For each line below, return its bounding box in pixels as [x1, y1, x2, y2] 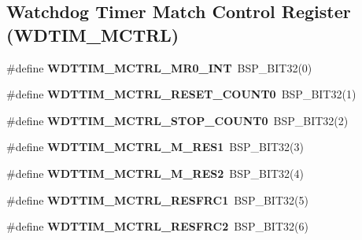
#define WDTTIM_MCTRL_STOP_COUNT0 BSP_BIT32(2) [6, 112, 349, 128]
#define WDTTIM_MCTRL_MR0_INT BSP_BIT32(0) [6, 59, 312, 76]
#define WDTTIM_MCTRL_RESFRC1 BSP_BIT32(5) [6, 191, 308, 208]
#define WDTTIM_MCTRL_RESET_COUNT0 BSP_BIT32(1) [6, 86, 356, 102]
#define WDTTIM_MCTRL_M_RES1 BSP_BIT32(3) [6, 138, 304, 155]
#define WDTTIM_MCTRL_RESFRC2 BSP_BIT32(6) [6, 218, 308, 234]
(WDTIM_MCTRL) [6, 22, 179, 46]
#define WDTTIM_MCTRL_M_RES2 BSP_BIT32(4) [6, 164, 304, 181]
